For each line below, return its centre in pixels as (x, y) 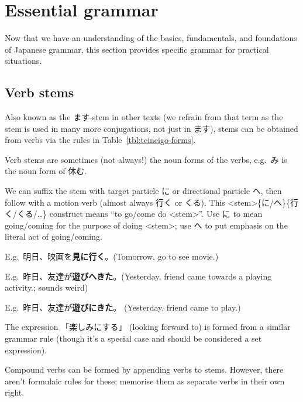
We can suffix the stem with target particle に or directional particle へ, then (143, 191)
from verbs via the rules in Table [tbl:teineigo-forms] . (100, 140)
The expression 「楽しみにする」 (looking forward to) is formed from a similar (148, 327)
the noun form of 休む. (46, 171)
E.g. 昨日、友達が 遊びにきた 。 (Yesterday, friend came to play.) (123, 307)
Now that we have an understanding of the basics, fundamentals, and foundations (151, 38)
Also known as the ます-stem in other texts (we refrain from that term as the (144, 117)
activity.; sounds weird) (47, 287)
